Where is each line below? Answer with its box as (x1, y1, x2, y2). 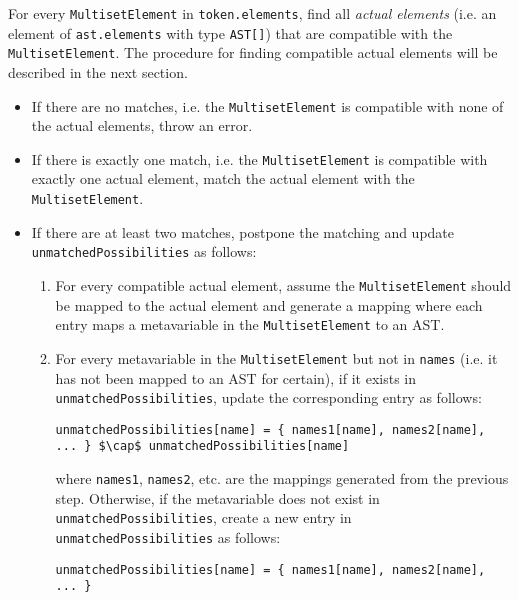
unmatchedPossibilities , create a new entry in (55, 507, 352, 528)
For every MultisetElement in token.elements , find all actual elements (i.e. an (8, 3, 497, 23)
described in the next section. (8, 61, 188, 82)
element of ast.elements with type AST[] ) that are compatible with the (8, 22, 453, 43)
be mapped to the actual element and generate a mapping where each (55, 294, 483, 315)
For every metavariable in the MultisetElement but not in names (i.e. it (55, 347, 498, 368)
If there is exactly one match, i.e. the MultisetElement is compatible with (31, 148, 488, 169)
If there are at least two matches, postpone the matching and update (31, 221, 455, 242)
